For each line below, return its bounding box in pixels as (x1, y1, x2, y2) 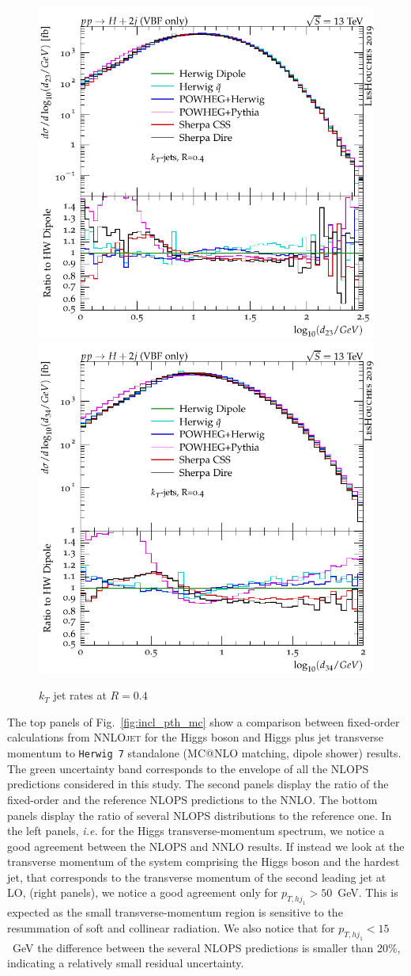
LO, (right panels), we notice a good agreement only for (7, 884, 278, 901)
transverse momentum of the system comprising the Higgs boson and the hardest (7, 853, 400, 870)
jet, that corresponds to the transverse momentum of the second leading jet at (7, 868, 386, 885)
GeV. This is (337, 884, 398, 901)
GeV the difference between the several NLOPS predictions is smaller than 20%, (12, 939, 401, 955)
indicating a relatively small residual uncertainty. (7, 955, 244, 971)
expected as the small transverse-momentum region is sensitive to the (7, 904, 343, 921)
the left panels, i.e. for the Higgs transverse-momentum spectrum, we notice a (7, 822, 385, 839)
